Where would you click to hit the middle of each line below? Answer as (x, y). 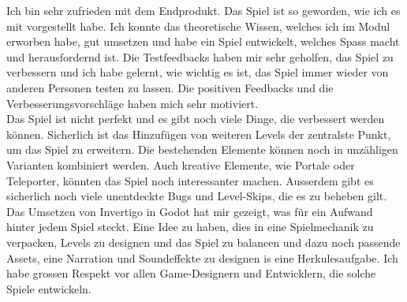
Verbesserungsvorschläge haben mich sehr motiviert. (133, 103)
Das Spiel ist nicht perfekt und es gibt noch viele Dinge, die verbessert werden (196, 119)
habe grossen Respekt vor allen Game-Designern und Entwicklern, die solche (191, 273)
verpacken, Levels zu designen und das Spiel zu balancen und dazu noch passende (203, 242)
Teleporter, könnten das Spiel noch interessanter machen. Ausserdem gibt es (190, 180)
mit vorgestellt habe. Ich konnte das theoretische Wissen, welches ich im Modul (198, 26)
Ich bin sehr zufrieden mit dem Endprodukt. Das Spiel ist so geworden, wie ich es (203, 10)
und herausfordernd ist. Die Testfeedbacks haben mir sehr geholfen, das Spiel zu (200, 56)
